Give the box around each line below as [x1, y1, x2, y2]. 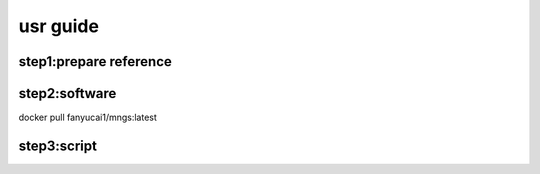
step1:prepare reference [18, 53, 172, 70]
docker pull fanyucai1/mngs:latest [18, 111, 157, 124]
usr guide [18, 15, 100, 37]
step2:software [18, 85, 117, 102]
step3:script [18, 137, 97, 154]
